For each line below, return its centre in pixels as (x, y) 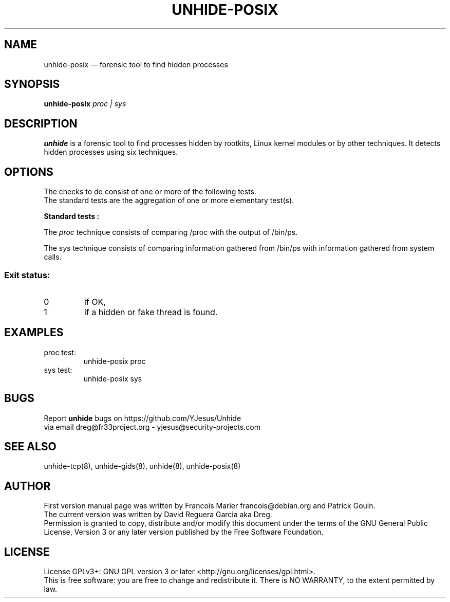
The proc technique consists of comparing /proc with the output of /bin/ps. (171, 232)
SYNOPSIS (32, 84)
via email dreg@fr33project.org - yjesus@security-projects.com (152, 427)
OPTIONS (29, 172)
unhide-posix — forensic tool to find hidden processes (136, 64)
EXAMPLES (34, 333)
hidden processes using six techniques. (111, 152)
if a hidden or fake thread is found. (151, 312)
